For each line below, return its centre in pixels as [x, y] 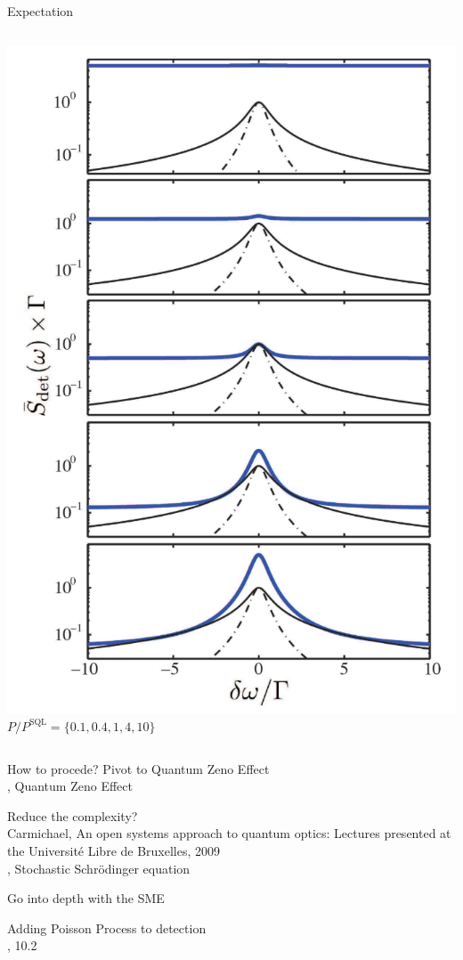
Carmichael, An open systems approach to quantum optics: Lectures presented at [229, 833]
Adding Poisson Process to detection [107, 927]
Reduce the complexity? [73, 815]
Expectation [41, 11]
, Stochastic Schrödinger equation [99, 868]
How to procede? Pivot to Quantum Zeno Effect [138, 768]
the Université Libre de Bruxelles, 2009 [114, 850]
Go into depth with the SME [86, 898]
